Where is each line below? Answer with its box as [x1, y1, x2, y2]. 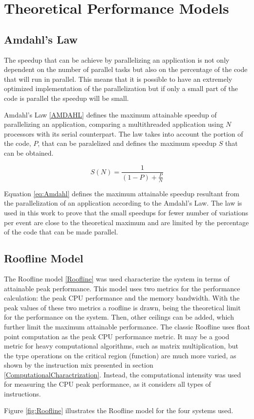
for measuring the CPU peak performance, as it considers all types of [4, 379, 211, 389]
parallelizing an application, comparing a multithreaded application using [4, 119, 224, 129]
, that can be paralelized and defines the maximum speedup [38, 138, 217, 148]
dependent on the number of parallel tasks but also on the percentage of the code [4, 64, 248, 74]
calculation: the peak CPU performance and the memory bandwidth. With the [4, 293, 240, 303]
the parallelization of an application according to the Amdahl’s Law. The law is [4, 198, 242, 208]
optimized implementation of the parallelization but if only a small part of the [4, 83, 238, 93]
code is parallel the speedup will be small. [4, 93, 129, 103]
